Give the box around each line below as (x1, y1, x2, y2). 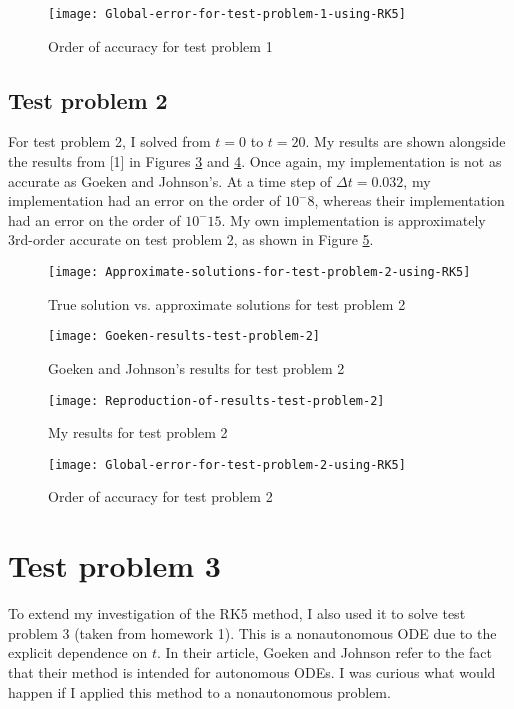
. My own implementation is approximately (221, 209, 486, 230)
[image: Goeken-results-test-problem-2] (48, 329, 321, 344)
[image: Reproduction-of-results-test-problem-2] (48, 393, 385, 408)
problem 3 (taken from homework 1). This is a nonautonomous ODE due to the (8, 622, 497, 643)
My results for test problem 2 (48, 422, 228, 443)
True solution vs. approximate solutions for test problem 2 (48, 293, 406, 314)
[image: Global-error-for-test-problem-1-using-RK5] (48, 7, 406, 21)
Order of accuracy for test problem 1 (48, 35, 273, 56)
